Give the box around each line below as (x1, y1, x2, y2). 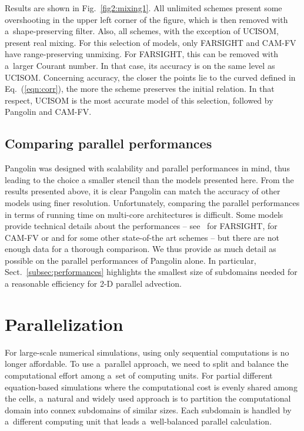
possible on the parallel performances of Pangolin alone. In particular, (5, 254, 256, 266)
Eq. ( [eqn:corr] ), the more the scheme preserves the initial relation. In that (5, 82, 275, 95)
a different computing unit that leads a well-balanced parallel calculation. (5, 415, 272, 427)
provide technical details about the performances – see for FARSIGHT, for (5, 220, 278, 232)
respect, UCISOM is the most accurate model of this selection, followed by (5, 94, 273, 106)
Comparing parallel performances (5, 134, 212, 152)
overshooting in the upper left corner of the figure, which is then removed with (5, 13, 288, 25)
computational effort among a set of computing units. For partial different (5, 369, 273, 381)
